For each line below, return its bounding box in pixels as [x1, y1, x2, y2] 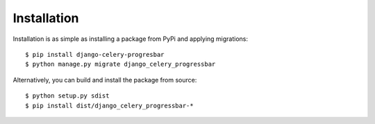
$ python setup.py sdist [25, 92, 110, 100]
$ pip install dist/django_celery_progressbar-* [25, 101, 194, 109]
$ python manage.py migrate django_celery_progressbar [25, 60, 216, 69]
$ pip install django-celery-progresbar [25, 51, 165, 58]
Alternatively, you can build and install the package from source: [12, 76, 197, 84]
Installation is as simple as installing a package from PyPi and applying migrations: [12, 35, 249, 43]
